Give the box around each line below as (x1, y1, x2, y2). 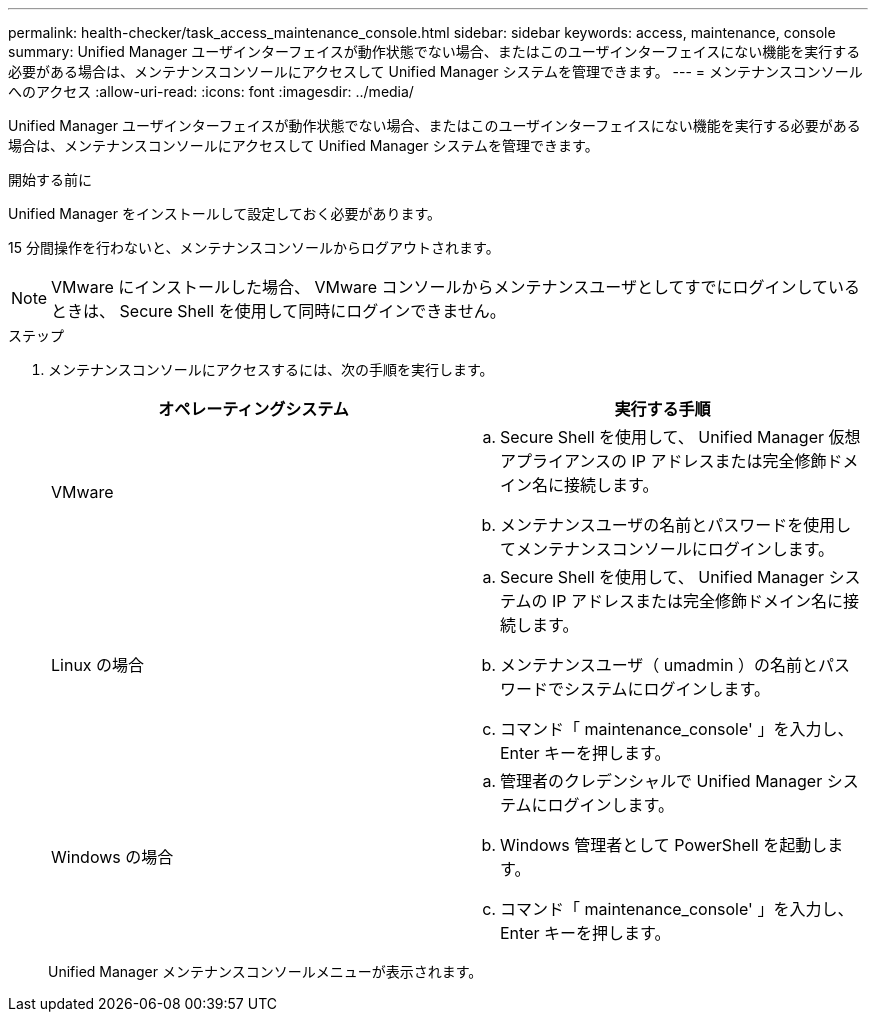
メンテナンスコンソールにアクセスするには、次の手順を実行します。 (48, 361, 494, 378)
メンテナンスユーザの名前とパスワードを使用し (500, 515, 852, 535)
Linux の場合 (51, 655, 145, 675)
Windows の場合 (51, 847, 174, 867)
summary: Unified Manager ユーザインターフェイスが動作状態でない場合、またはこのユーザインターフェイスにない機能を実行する (8, 43, 861, 60)
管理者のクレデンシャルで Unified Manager (500, 771, 823, 791)
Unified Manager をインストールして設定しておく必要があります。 (8, 205, 441, 222)
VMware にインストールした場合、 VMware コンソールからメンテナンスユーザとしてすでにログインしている (51, 277, 861, 297)
